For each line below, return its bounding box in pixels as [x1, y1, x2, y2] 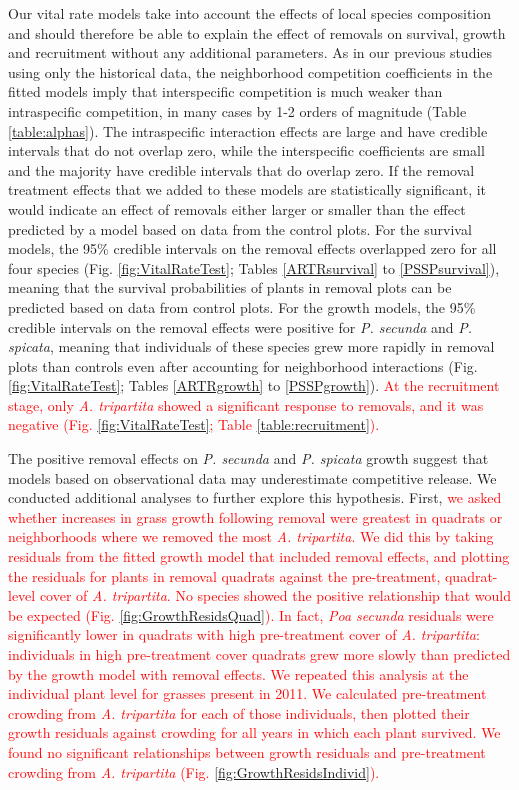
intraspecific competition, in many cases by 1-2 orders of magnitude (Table [8, 100, 467, 121]
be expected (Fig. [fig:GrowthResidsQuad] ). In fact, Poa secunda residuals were [8, 604, 494, 625]
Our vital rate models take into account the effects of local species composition [8, 3, 492, 23]
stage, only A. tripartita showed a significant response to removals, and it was [8, 394, 484, 415]
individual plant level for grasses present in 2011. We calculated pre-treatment [8, 683, 487, 704]
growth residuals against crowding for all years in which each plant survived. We [8, 722, 501, 743]
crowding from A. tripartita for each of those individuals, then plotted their [8, 702, 470, 723]
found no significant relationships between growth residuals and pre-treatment [8, 741, 486, 762]
